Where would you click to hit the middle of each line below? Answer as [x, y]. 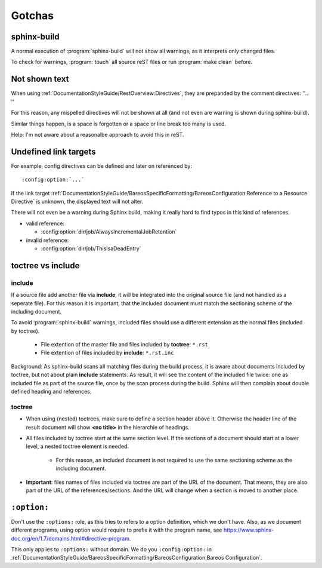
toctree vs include [45, 265]
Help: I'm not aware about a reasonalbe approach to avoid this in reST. [97, 134]
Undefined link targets [53, 151]
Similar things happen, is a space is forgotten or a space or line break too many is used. [119, 124]
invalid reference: [47, 240]
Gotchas [32, 16]
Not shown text [40, 79]
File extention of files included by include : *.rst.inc [107, 353]
